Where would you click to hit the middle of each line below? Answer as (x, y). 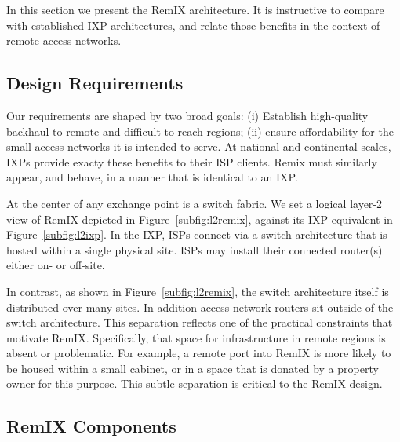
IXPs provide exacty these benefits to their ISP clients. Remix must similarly (192, 161)
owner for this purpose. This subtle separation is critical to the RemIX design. (195, 384)
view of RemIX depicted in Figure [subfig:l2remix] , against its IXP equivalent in (200, 219)
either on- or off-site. (56, 265)
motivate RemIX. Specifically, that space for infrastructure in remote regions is (196, 337)
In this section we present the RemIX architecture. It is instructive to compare (195, 9)
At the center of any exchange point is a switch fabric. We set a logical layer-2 (195, 203)
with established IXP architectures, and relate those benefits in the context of (193, 25)
